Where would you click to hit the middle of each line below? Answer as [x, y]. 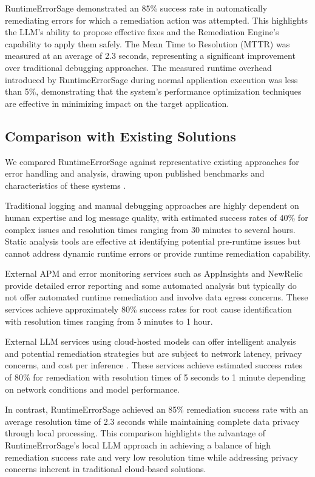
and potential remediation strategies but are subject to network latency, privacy [154, 353]
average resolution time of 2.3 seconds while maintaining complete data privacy [152, 421]
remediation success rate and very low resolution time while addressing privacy [151, 457]
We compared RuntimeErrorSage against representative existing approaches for [152, 161]
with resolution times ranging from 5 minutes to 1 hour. [109, 321]
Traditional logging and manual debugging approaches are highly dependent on [152, 205]
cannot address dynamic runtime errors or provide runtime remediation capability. [158, 253]
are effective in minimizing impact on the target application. [117, 103]
